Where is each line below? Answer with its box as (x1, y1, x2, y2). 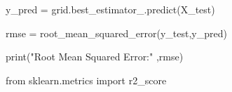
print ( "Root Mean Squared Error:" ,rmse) (6, 49, 184, 64)
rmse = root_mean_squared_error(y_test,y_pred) (6, 25, 227, 40)
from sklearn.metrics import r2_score (6, 72, 167, 87)
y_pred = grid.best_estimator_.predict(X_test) (6, 2, 215, 16)
